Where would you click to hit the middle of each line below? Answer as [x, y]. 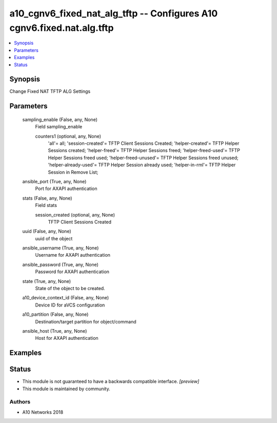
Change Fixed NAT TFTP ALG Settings [50, 91]
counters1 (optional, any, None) [68, 136]
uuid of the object [54, 238]
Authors [20, 402]
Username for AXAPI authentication [73, 255]
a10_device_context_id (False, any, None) [66, 298]
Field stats [46, 205]
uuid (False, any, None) [47, 232]
